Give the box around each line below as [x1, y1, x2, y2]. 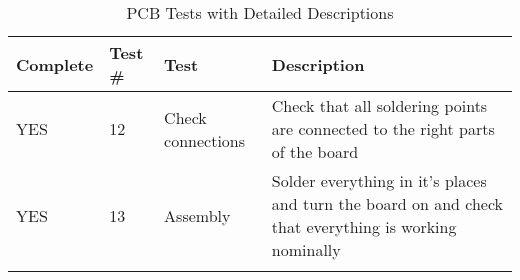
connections [164, 128, 246, 152]
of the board [271, 140, 359, 163]
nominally [271, 238, 341, 261]
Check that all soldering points [271, 94, 488, 117]
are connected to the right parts [271, 117, 495, 140]
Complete [16, 52, 94, 76]
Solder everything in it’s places [271, 169, 487, 192]
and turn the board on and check [271, 192, 504, 215]
